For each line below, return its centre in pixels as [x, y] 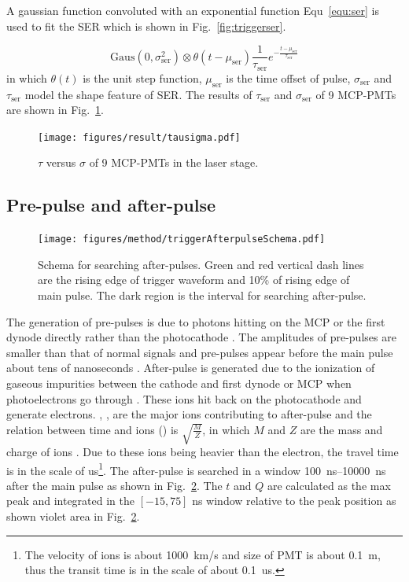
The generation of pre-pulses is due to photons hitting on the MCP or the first [196, 321]
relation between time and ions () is [92, 429]
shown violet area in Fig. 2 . [73, 516]
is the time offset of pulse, [288, 77]
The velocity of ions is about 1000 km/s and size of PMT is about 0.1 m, [203, 554]
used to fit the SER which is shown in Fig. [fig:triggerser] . [146, 26]
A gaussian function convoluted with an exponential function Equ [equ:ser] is [193, 10]
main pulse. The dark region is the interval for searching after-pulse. [202, 295]
